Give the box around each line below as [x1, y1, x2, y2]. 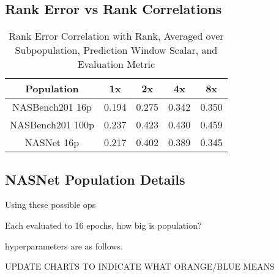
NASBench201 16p [12, 100, 92, 114]
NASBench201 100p [10, 117, 95, 132]
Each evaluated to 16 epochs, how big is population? [5, 219, 202, 231]
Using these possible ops [5, 198, 96, 211]
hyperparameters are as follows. [5, 239, 123, 252]
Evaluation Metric [77, 57, 155, 72]
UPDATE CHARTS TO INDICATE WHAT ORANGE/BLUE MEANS [5, 260, 275, 273]
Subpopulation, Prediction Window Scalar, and [15, 43, 218, 57]
